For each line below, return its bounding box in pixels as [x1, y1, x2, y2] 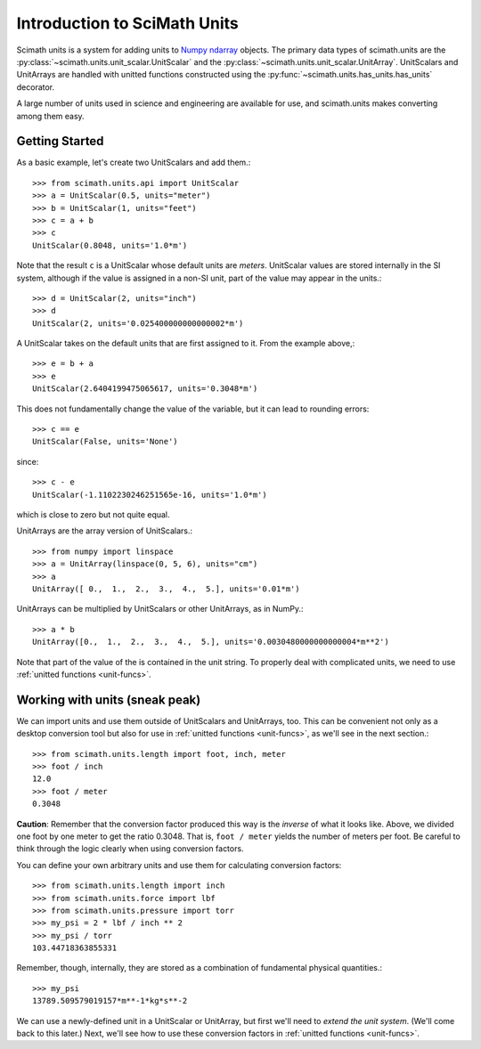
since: [16, 456, 39, 467]
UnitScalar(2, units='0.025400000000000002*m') [32, 318, 244, 329]
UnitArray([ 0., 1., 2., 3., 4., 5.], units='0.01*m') [32, 583, 300, 594]
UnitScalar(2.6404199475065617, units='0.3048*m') [32, 384, 258, 394]
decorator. [16, 81, 55, 93]
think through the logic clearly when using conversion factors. [16, 843, 244, 854]
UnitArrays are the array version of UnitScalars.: [16, 525, 193, 536]
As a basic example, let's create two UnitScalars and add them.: [16, 157, 251, 168]
